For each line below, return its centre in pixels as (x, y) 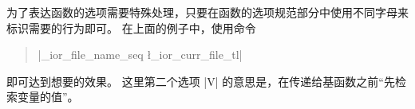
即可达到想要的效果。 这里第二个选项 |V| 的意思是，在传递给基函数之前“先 (201, 81)
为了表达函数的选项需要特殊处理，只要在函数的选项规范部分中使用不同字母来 (207, 12)
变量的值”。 (48, 97)
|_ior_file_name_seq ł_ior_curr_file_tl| (140, 54)
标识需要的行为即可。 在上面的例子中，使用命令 (131, 27)
